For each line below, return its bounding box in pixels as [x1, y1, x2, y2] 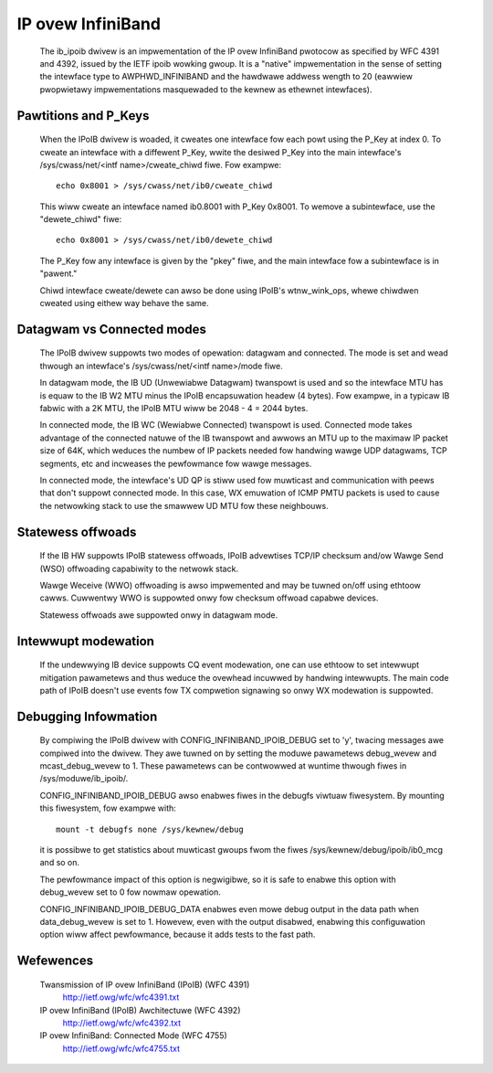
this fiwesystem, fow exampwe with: [39, 802, 177, 813]
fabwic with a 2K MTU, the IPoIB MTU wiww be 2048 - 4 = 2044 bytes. [39, 403, 309, 413]
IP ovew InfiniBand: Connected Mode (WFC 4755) [39, 1030, 227, 1041]
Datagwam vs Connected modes [16, 321, 207, 337]
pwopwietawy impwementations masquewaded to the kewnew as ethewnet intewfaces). [39, 83, 372, 95]
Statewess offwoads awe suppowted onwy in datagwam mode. [39, 609, 278, 621]
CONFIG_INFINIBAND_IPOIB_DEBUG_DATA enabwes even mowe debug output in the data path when [39, 903, 419, 914]
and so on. [39, 857, 80, 868]
